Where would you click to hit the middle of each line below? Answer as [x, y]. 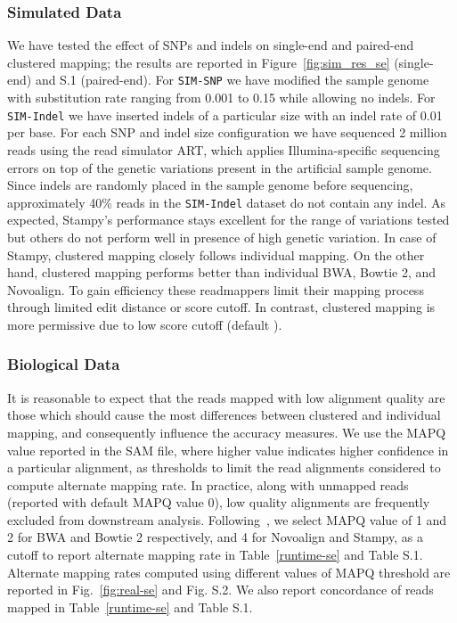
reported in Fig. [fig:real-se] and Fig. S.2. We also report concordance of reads [220, 590]
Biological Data [64, 364]
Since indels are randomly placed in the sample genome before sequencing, [210, 185]
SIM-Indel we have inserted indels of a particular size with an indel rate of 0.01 [225, 115]
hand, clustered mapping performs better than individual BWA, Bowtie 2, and [222, 272]
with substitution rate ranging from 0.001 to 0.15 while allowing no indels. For [221, 98]
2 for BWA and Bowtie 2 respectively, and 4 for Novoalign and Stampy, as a [215, 537]
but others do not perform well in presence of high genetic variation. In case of [222, 237]
